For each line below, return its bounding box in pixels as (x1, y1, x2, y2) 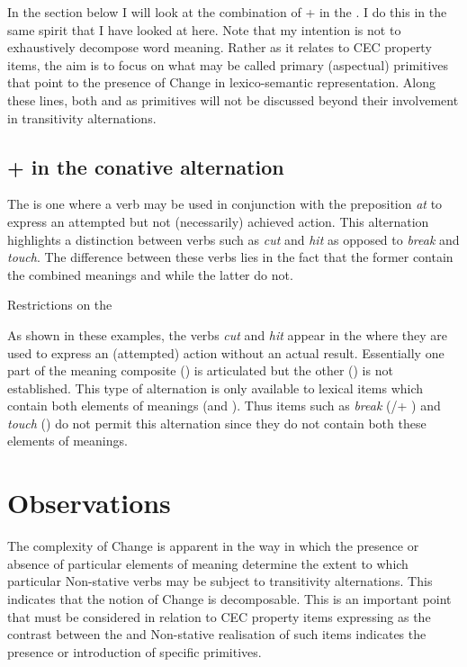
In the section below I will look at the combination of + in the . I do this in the (7, 3, 447, 21)
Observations (7, 484, 171, 521)
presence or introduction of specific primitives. (7, 642, 262, 661)
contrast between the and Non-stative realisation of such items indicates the (7, 625, 427, 644)
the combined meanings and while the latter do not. (7, 265, 293, 284)
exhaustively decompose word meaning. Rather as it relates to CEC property (7, 38, 432, 57)
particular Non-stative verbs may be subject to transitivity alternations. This (7, 572, 433, 590)
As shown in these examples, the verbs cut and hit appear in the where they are (7, 325, 448, 344)
